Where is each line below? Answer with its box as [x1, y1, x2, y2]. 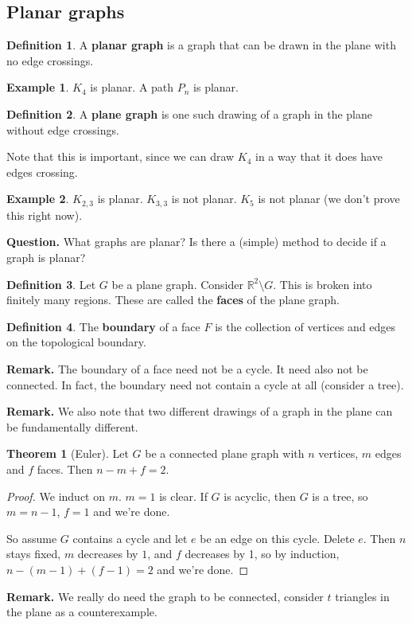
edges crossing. [6, 163, 78, 180]
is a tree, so [312, 487, 368, 504]
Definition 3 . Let [6, 275, 96, 292]
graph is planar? [6, 249, 86, 265]
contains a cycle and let [72, 529, 188, 546]
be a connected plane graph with [145, 445, 305, 462]
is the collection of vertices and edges [215, 318, 396, 334]
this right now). [6, 206, 83, 223]
